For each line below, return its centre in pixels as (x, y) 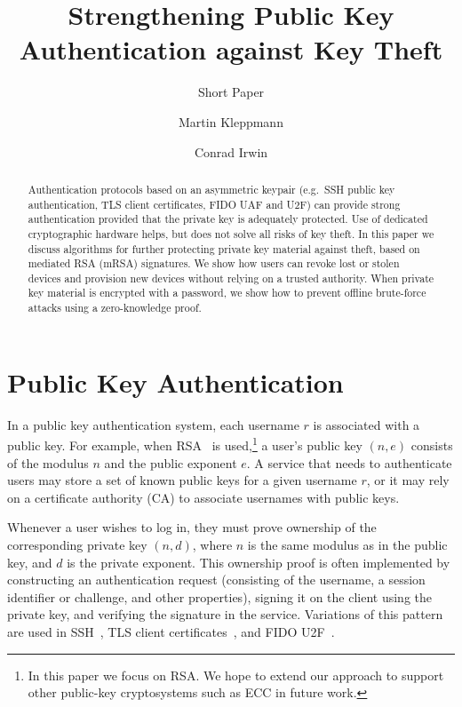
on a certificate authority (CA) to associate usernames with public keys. (203, 497)
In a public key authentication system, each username (153, 424)
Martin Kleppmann (231, 121)
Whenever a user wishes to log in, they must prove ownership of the (192, 527)
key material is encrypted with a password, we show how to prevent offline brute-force (227, 293)
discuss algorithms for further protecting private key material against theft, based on (224, 248)
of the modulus (48, 462)
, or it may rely (408, 480)
